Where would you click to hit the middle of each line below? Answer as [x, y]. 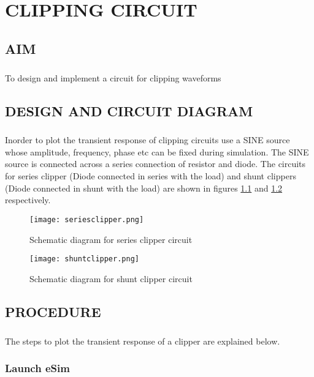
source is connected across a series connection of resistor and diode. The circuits [155, 164]
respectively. [28, 200]
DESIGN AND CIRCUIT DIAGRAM [129, 110]
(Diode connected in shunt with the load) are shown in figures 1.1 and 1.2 [144, 188]
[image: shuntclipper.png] [84, 259]
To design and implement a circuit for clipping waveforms [113, 77]
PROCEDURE [53, 311]
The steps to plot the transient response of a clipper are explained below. [143, 341]
